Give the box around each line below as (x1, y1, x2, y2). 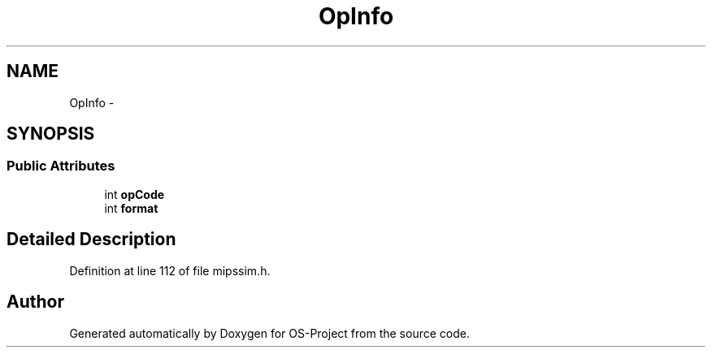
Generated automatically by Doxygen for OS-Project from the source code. (69, 326, 470, 340)
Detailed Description (7, 229, 176, 250)
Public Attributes (7, 158, 115, 175)
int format (104, 201, 158, 215)
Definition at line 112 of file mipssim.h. (69, 263, 271, 278)
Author (7, 291, 64, 313)
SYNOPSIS (7, 123, 95, 145)
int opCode (104, 187, 165, 201)
